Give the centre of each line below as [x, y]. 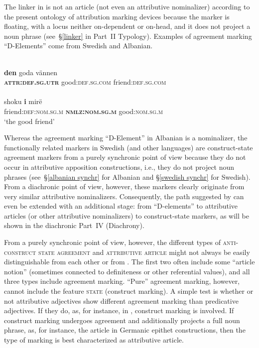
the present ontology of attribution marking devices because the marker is [117, 16]
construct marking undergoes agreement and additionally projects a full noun [122, 320]
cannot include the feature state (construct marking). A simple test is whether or [129, 291]
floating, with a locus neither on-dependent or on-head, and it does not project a [127, 26]
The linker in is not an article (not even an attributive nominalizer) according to [127, 6]
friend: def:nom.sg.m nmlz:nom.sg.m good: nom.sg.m [83, 111]
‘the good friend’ [29, 121]
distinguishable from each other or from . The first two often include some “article [129, 262]
